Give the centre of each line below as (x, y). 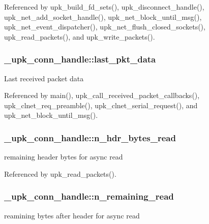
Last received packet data (44, 78)
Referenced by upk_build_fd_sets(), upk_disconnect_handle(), (104, 7)
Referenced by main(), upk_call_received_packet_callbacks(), (102, 95)
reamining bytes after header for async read (72, 215)
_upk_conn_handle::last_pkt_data (80, 59)
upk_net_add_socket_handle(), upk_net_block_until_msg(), (103, 17)
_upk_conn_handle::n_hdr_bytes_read (90, 137)
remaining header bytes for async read (64, 157)
